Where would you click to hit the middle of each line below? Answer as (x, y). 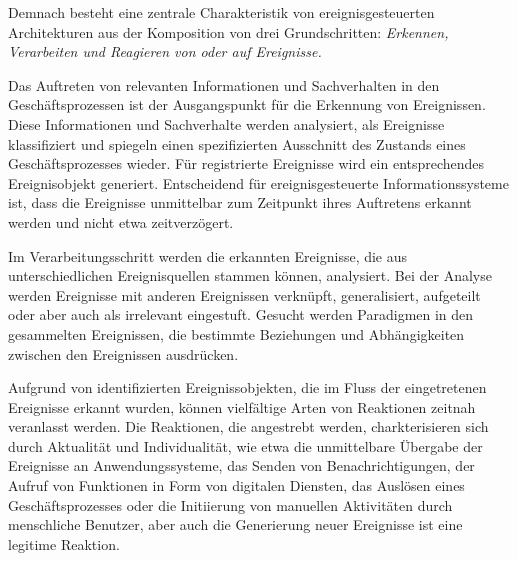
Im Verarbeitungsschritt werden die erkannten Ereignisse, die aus (208, 255)
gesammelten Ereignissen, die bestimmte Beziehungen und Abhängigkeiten (236, 333)
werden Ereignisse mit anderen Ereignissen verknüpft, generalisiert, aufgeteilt (244, 294)
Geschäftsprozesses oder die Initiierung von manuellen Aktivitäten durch (230, 504)
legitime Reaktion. (64, 543)
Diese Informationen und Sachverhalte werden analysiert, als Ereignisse (226, 123)
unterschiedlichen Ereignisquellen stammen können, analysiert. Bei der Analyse (250, 275)
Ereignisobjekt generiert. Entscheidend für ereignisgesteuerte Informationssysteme (258, 182)
